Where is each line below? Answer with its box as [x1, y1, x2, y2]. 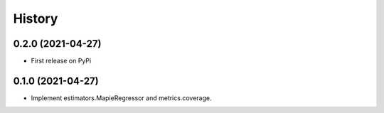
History [13, 11, 58, 26]
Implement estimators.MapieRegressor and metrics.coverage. [31, 93, 212, 102]
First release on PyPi [31, 57, 92, 65]
